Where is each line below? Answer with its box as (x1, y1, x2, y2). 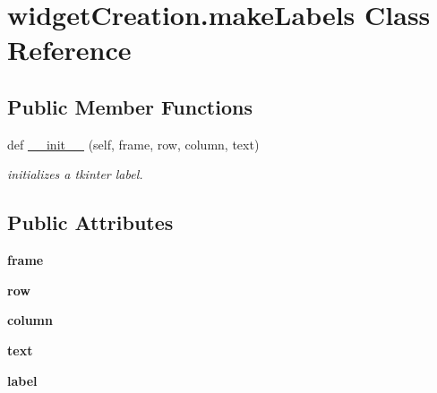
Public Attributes (7, 209, 174, 236)
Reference (7, 31, 132, 68)
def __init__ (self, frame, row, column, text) (7, 134, 260, 153)
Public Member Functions (7, 92, 253, 120)
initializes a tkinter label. (7, 165, 143, 184)
